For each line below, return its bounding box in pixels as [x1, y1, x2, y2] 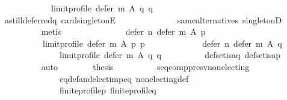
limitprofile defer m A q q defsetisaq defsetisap [59, 49, 281, 61]
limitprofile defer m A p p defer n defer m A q [42, 37, 282, 49]
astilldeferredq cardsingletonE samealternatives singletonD [4, 13, 282, 26]
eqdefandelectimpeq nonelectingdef [59, 72, 189, 84]
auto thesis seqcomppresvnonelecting [41, 60, 250, 72]
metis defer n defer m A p [41, 25, 206, 38]
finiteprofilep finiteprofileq [59, 84, 156, 96]
